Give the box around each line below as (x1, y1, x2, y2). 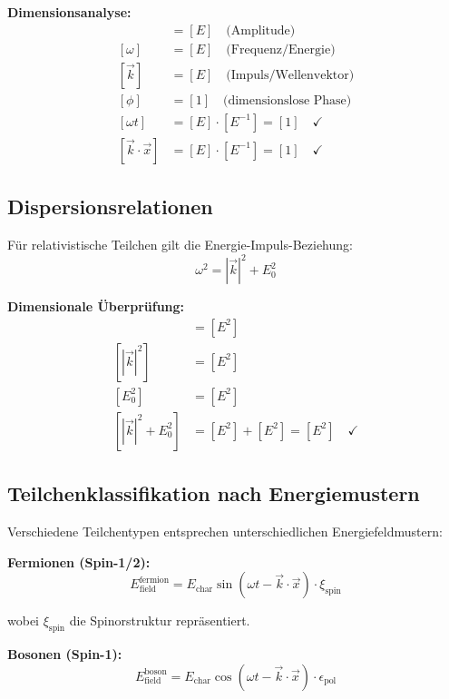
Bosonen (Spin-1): (7, 644, 122, 663)
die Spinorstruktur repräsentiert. (69, 611, 250, 630)
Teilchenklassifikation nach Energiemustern (7, 479, 420, 507)
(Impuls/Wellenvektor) (226, 68, 355, 82)
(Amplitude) (226, 24, 296, 37)
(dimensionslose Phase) (223, 94, 352, 107)
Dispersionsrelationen (7, 192, 213, 221)
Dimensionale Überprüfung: (7, 297, 185, 316)
